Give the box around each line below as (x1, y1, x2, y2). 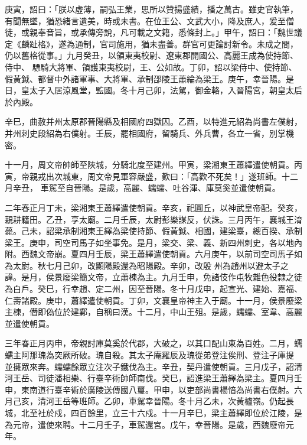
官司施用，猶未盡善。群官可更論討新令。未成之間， (99, 37, 298, 50)
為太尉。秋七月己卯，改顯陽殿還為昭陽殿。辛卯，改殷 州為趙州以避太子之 (5, 259, 289, 271)
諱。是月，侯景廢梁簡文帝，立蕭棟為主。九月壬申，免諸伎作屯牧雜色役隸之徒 (5, 271, 302, 283)
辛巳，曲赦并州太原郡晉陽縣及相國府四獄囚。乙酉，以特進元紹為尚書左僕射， (5, 115, 302, 128)
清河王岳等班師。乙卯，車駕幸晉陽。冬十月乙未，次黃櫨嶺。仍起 (37, 395, 286, 407)
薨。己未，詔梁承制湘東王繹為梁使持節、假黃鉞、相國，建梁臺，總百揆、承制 (5, 225, 302, 237)
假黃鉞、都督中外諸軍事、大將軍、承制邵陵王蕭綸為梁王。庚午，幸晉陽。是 (5, 72, 294, 85)
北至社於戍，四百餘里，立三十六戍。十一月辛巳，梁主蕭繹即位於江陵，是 (21, 407, 302, 418)
